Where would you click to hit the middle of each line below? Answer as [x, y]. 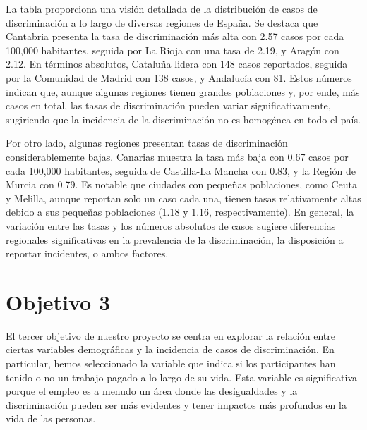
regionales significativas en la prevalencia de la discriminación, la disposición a [175, 239]
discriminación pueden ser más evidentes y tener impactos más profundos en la [176, 404]
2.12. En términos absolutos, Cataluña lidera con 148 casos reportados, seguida [177, 64]
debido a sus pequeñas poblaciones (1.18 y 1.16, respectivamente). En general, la [180, 212]
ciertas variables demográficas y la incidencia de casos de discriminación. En [170, 349]
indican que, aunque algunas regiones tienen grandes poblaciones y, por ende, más [183, 91]
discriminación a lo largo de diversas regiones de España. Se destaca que [162, 22]
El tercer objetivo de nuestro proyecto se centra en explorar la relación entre [170, 335]
